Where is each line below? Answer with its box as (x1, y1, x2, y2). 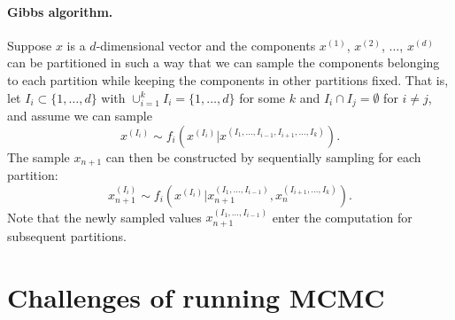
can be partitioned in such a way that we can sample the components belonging (7, 53, 440, 72)
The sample (7, 147, 70, 166)
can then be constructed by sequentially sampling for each (105, 147, 421, 166)
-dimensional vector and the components (96, 35, 316, 54)
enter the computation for (272, 207, 413, 226)
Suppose (7, 35, 52, 54)
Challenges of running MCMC (7, 278, 385, 315)
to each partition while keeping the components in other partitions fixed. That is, (7, 70, 449, 89)
